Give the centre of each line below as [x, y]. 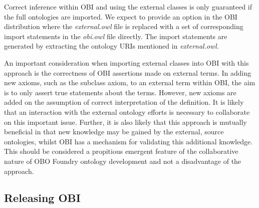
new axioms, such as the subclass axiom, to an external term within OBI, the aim [130, 82]
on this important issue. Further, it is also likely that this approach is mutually [125, 122]
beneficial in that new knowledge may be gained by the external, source [114, 132]
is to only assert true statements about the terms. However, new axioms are [120, 92]
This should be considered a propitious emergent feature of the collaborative [121, 151]
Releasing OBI [42, 198]
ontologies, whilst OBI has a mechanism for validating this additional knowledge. [128, 141]
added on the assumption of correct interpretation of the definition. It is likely [124, 102]
